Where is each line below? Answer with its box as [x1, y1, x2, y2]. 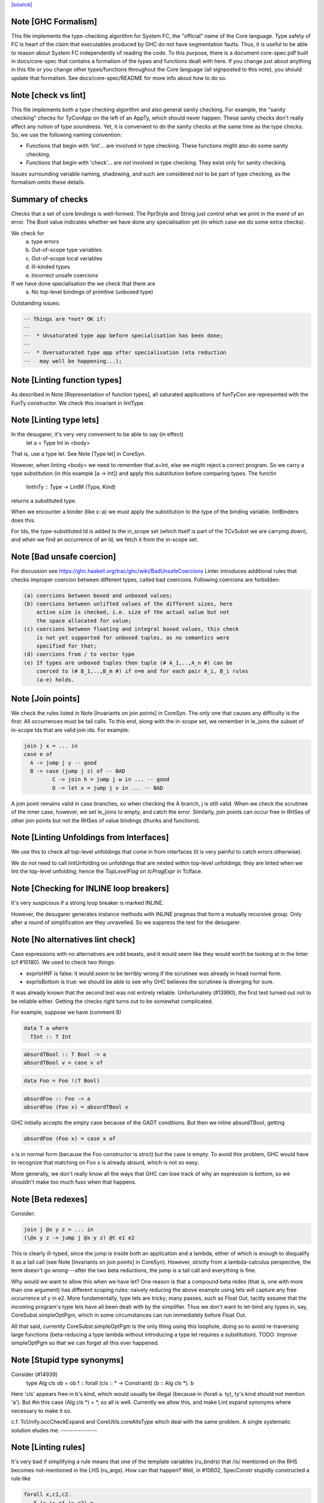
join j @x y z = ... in [23, 1226, 94, 1233]
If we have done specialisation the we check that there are [11, 280, 155, 287]
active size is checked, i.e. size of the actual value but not [36, 609, 230, 616]
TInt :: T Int [30, 1033, 72, 1040]
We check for [11, 229, 44, 237]
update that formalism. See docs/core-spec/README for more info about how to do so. [11, 74, 227, 81]
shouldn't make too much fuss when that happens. [11, 1178, 137, 1186]
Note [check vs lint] [11, 90, 86, 100]
